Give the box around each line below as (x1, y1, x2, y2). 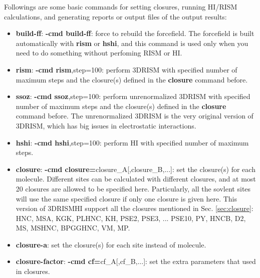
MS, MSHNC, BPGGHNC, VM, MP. (16, 222, 130, 233)
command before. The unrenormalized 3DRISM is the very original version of (16, 110, 253, 121)
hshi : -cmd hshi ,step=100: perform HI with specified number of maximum (16, 137, 249, 147)
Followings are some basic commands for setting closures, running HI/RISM (4, 1, 237, 11)
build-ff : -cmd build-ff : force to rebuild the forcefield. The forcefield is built (16, 28, 254, 38)
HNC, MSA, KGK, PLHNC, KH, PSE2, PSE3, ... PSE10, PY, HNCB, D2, (16, 212, 246, 223)
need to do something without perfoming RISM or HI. (16, 47, 182, 58)
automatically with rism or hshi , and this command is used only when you (16, 37, 248, 48)
